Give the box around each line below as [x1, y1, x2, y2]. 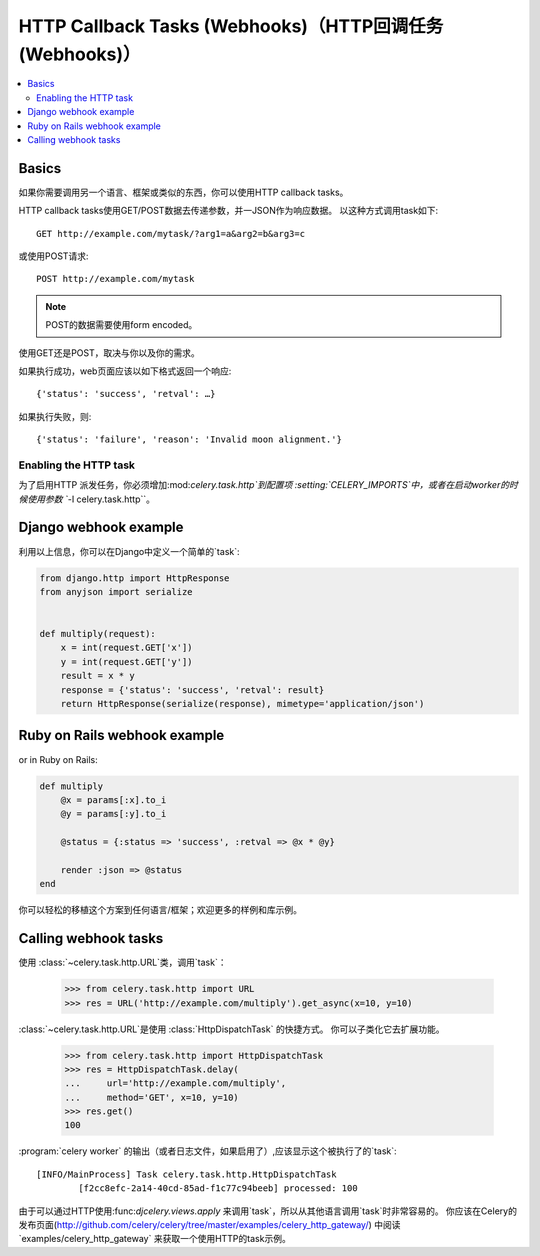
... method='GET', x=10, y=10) [64, 1091, 239, 1103]
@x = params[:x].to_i [60, 794, 167, 805]
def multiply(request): [39, 628, 157, 640]
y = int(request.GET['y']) [60, 656, 194, 667]
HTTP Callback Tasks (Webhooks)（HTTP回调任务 [18, 15, 444, 37]
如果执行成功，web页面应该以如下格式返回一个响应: [18, 365, 232, 377]
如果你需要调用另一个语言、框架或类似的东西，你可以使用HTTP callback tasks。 [18, 186, 349, 198]
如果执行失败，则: [18, 410, 92, 422]
